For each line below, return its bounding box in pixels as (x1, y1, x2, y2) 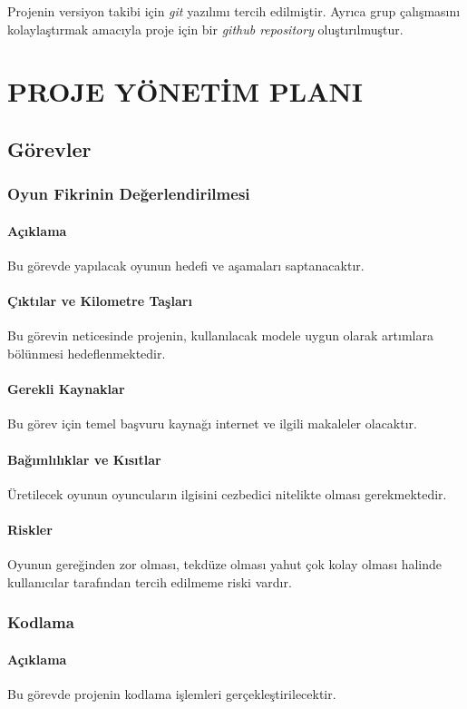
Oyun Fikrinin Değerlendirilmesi (7, 182, 250, 205)
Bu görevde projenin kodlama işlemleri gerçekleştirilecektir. (7, 684, 336, 703)
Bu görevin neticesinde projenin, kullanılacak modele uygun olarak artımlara (7, 326, 433, 345)
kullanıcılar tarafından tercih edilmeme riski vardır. (7, 572, 292, 591)
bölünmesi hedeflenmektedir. (7, 343, 166, 362)
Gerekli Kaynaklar (7, 379, 125, 399)
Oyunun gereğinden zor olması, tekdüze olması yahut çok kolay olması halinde (7, 555, 443, 574)
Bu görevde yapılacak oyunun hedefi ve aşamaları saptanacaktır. (7, 255, 365, 274)
